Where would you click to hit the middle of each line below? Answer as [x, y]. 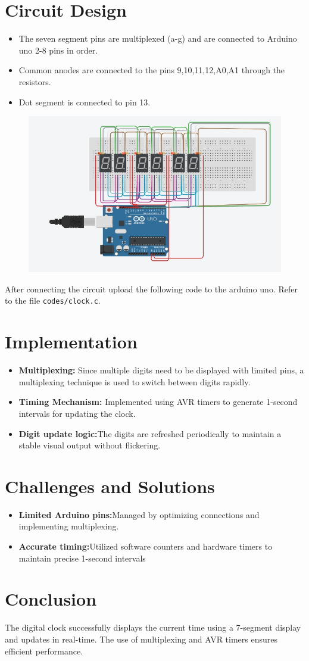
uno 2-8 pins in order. [58, 50]
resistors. [35, 81]
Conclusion [51, 599]
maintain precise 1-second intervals [82, 558]
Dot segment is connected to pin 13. [85, 102]
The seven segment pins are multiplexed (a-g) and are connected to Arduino [158, 38]
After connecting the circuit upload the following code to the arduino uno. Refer [151, 289]
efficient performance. [44, 651]
